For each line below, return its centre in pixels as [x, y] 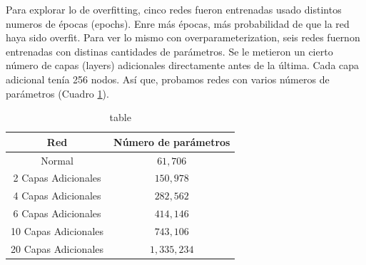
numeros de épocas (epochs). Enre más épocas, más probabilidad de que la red [178, 23]
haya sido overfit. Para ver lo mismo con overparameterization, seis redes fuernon [183, 37]
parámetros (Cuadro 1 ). [57, 93]
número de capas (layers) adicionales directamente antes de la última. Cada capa [183, 65]
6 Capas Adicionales [57, 213]
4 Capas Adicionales [57, 196]
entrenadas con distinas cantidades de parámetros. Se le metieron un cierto [169, 51]
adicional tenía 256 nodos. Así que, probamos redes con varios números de [168, 79]
